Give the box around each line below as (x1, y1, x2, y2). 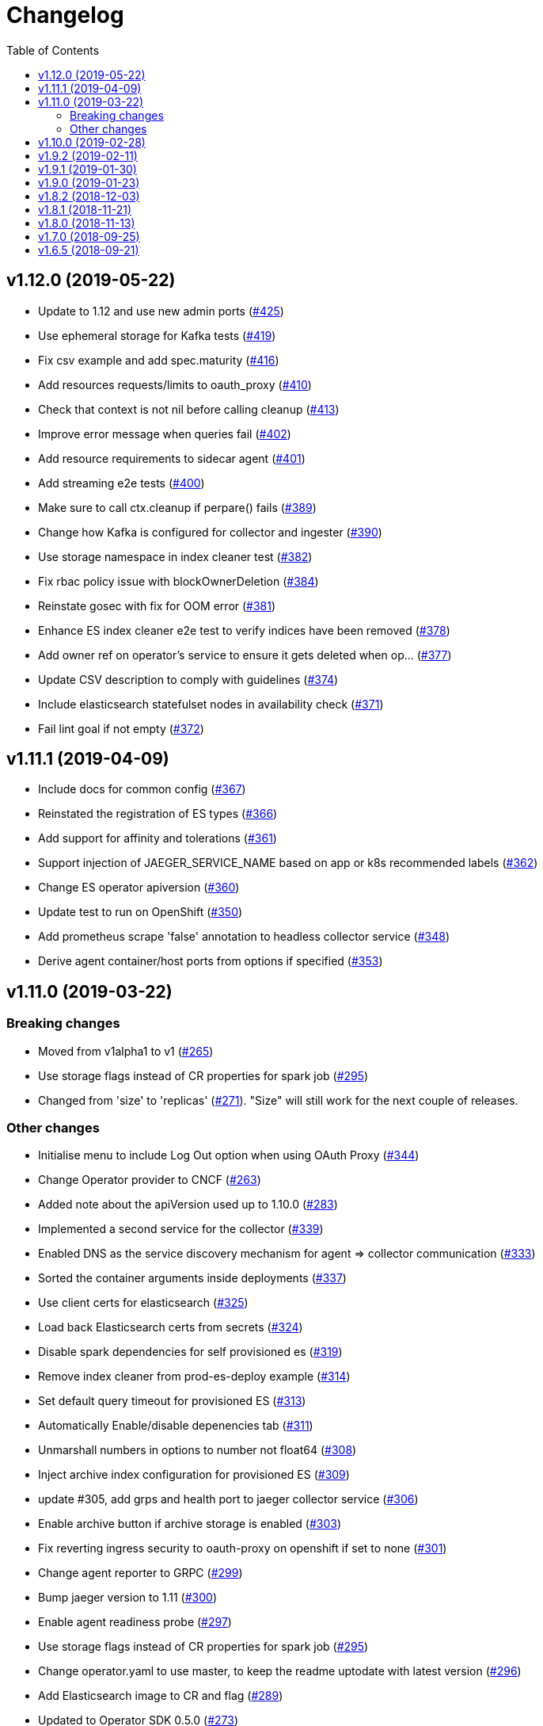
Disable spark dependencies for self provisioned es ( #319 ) (38, 1345, 343, 1359)
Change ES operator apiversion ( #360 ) (38, 880, 240, 895)
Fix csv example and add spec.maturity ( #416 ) (38, 353, 279, 367)
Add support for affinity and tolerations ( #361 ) (38, 831, 277, 846)
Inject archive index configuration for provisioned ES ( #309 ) (38, 1468, 350, 1482)
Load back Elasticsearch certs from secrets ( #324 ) (38, 1320, 303, 1335)
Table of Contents (6, 43, 100, 57)
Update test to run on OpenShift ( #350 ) (38, 905, 243, 919)
